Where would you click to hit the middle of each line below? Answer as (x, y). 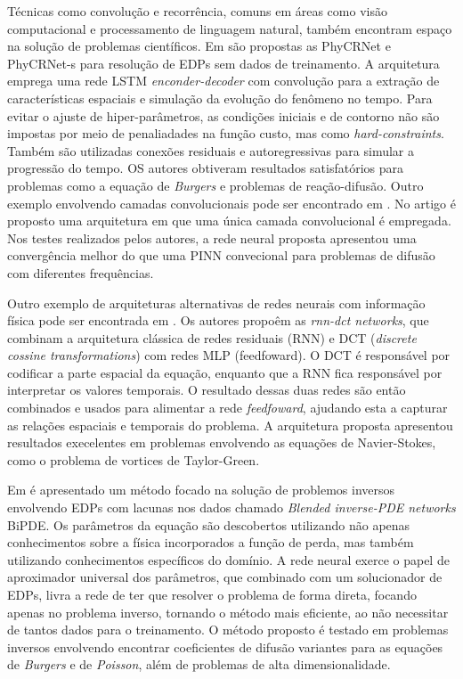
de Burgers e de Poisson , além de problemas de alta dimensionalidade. (199, 664)
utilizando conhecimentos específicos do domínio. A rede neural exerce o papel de (228, 559)
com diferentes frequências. (81, 272)
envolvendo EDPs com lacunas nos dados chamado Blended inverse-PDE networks (231, 507)
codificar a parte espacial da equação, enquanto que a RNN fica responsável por (225, 372)
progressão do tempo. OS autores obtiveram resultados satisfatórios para (206, 168)
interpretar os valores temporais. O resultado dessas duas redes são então (207, 390)
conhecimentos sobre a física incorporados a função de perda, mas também (211, 542)
